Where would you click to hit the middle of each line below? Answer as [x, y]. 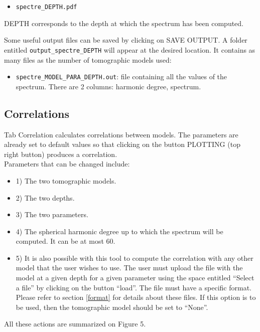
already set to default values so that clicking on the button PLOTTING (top [122, 144]
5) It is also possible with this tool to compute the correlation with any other [135, 258]
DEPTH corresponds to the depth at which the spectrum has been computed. [124, 23]
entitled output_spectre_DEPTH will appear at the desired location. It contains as [130, 49]
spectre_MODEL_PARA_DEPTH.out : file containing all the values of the [121, 76]
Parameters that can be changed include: [67, 164]
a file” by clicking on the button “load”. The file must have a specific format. [134, 287]
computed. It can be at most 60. [66, 241]
